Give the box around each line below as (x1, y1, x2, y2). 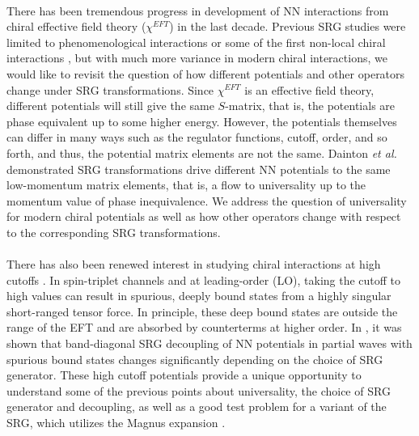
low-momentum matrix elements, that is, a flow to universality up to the (6, 176, 366, 193)
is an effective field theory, (244, 81, 375, 98)
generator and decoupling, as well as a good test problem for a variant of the (6, 398, 387, 415)
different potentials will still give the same (6, 97, 214, 114)
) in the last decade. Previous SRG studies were (169, 18, 406, 35)
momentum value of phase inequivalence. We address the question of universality (6, 192, 407, 209)
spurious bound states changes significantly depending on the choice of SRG (6, 350, 383, 367)
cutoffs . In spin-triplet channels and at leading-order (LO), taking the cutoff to (6, 271, 401, 288)
